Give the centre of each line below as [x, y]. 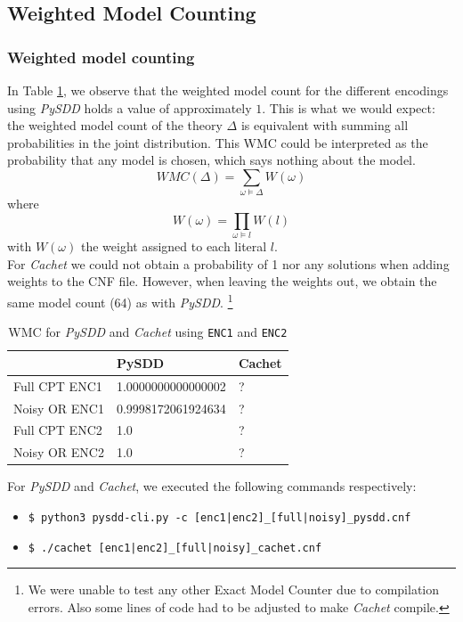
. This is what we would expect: [349, 107]
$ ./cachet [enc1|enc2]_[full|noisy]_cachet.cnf [175, 548]
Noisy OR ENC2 [59, 452]
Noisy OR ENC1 [59, 408]
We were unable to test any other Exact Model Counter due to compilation [234, 589]
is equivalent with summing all [325, 125]
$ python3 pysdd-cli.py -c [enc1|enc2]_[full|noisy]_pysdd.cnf [219, 517]
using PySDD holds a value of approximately [130, 107]
